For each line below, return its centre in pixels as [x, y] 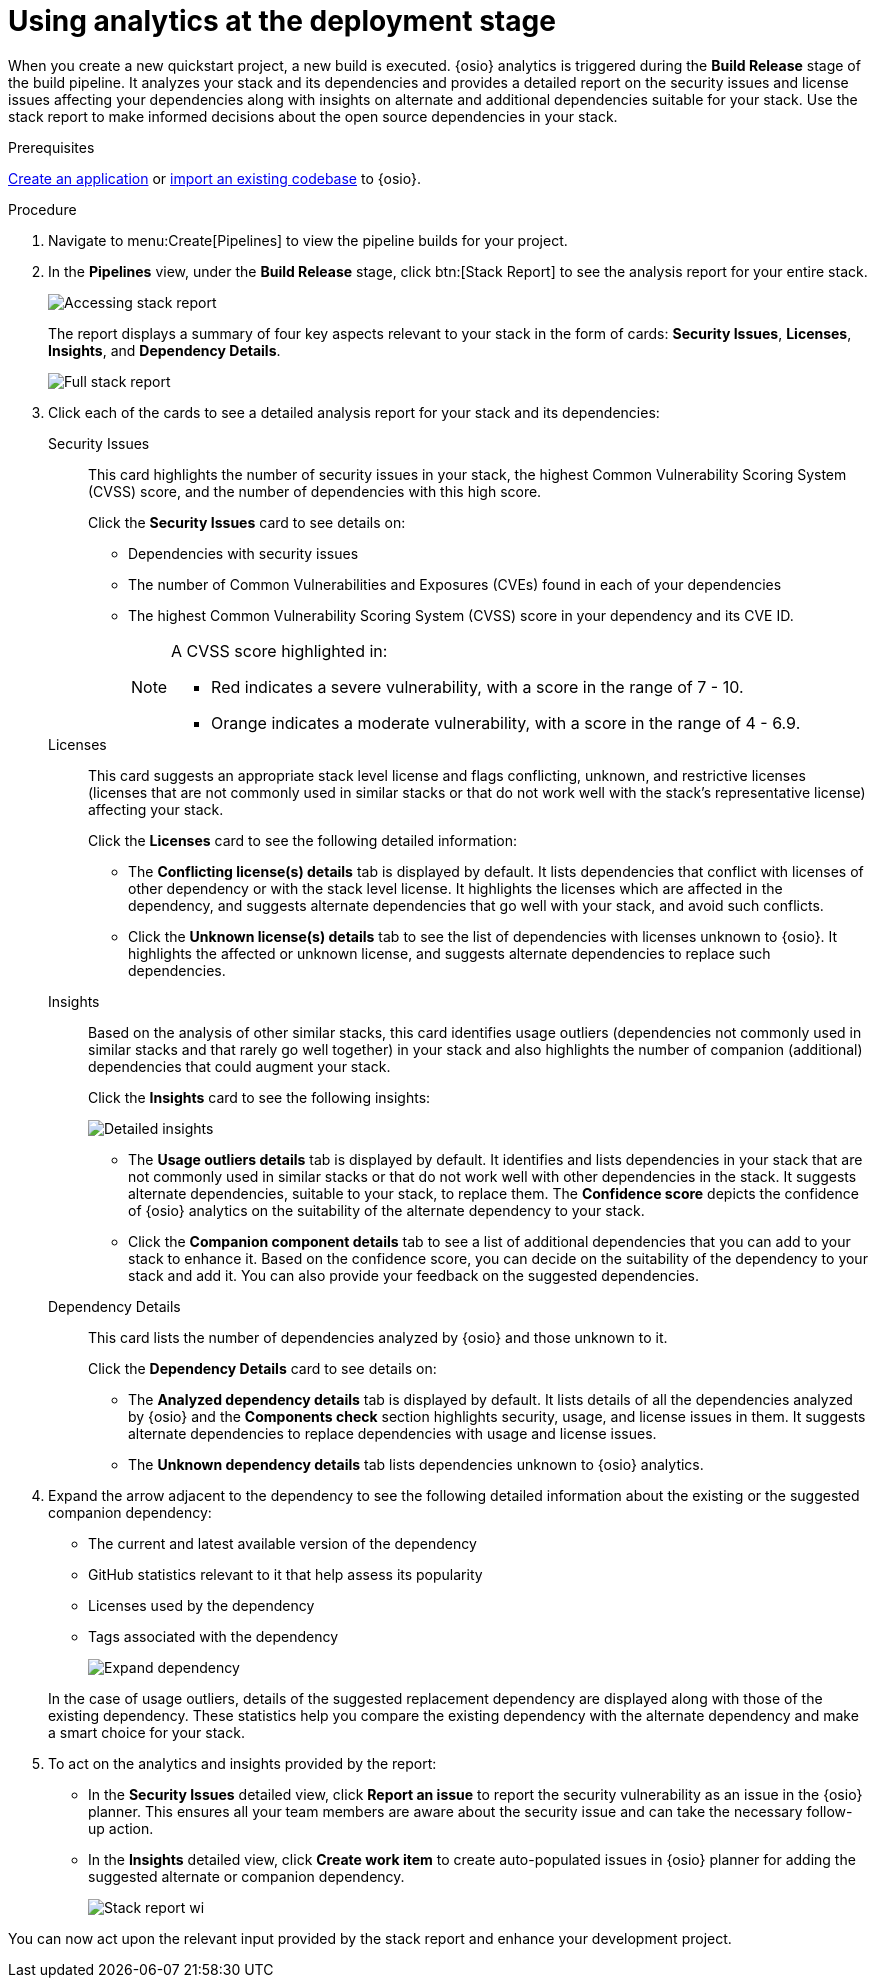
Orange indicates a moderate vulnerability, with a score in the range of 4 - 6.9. [506, 722]
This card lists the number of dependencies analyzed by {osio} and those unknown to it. [378, 1337]
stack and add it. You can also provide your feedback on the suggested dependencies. [414, 1275]
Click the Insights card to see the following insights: [259, 1097]
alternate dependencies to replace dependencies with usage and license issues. [392, 1433]
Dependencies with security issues [243, 553]
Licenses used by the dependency [201, 1605]
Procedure [42, 209]
